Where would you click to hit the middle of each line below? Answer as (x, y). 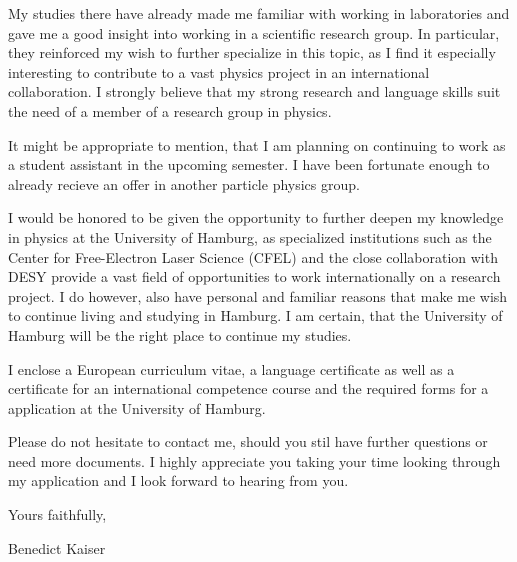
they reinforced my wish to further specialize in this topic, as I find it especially (252, 52)
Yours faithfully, (57, 514)
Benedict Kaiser (57, 547)
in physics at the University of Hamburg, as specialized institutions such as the (250, 236)
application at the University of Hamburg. (137, 407)
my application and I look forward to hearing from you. (178, 480)
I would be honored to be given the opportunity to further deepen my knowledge (256, 217)
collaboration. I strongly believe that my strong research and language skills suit (254, 91)
